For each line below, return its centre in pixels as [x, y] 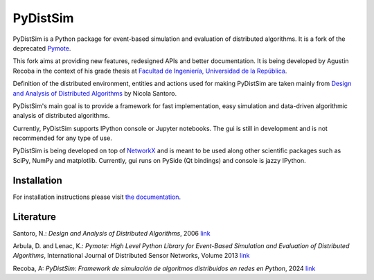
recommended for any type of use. [62, 138]
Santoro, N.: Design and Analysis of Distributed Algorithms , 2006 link [112, 233]
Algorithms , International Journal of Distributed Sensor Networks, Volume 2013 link [131, 256]
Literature [35, 217]
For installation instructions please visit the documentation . [97, 197]
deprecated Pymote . [42, 48]
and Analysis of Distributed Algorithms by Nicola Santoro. [95, 93]
